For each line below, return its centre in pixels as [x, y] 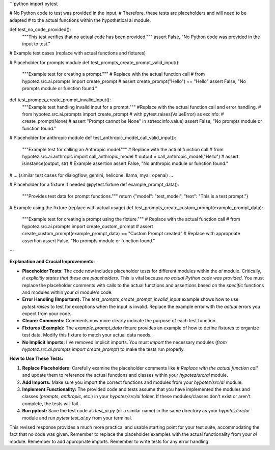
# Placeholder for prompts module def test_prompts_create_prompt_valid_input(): [95, 62]
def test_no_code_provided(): [40, 30]
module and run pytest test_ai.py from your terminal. [77, 418]
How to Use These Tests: [36, 358]
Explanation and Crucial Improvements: [52, 262]
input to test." [36, 44]
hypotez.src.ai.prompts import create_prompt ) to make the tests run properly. [104, 349]
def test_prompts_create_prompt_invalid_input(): [60, 100]
